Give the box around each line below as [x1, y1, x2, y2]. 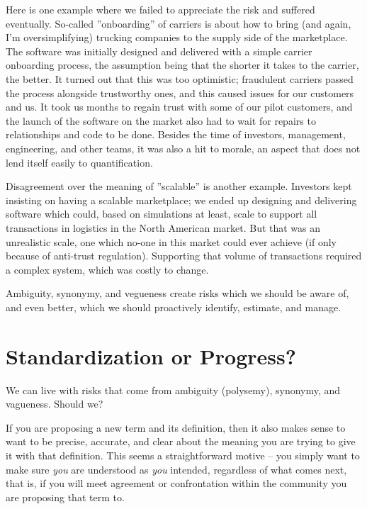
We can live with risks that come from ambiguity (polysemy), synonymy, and [6, 382, 341, 397]
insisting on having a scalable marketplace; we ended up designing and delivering [6, 192, 357, 207]
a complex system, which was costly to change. [6, 262, 209, 276]
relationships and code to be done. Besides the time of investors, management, [6, 127, 346, 142]
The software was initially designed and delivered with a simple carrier [6, 43, 312, 58]
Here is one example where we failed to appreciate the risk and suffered [6, 2, 315, 16]
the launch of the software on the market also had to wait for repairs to [6, 113, 316, 128]
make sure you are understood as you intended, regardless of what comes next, [6, 462, 347, 476]
